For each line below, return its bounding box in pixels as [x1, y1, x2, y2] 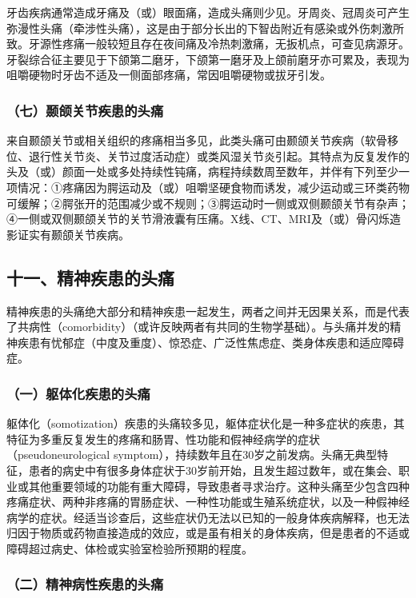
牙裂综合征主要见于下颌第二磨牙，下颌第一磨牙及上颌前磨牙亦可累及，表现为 [6, 50, 410, 67]
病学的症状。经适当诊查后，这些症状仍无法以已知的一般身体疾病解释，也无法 [6, 508, 410, 525]
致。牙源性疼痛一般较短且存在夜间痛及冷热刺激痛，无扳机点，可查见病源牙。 [6, 35, 410, 52]
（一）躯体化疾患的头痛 [6, 383, 150, 403]
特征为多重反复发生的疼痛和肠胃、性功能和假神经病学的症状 [6, 430, 320, 447]
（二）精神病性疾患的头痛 [6, 574, 164, 594]
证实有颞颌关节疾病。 [17, 225, 130, 242]
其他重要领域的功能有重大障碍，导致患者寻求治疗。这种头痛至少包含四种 [28, 477, 410, 494]
